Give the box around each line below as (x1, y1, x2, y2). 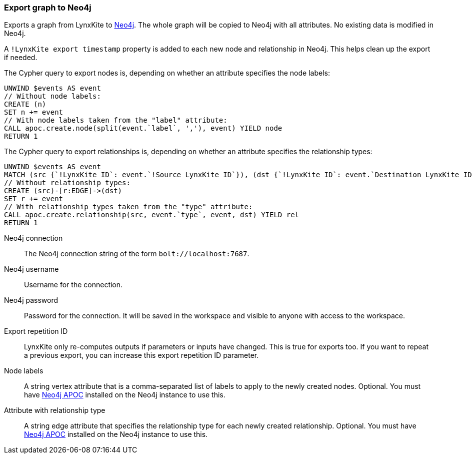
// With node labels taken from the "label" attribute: (4, 116, 227, 125)
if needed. (4, 53, 37, 62)
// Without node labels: (4, 92, 101, 101)
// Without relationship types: (4, 179, 130, 187)
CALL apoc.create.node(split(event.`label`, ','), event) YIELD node (4, 124, 282, 133)
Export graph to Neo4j (4, 3, 91, 13)
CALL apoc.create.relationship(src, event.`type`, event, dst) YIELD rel (4, 211, 299, 219)
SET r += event (4, 195, 63, 203)
